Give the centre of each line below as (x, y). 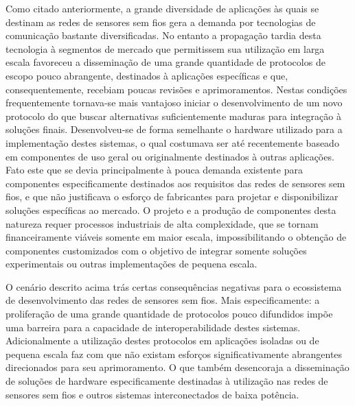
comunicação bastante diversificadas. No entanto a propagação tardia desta (163, 35)
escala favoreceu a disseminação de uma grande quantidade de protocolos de (165, 62)
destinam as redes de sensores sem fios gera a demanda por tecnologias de (161, 22)
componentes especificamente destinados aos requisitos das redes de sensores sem (175, 183)
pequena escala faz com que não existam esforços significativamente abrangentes (174, 354)
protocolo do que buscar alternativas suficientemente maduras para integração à (173, 116)
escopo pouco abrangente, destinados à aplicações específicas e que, (147, 75)
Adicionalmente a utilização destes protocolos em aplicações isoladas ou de (162, 341)
